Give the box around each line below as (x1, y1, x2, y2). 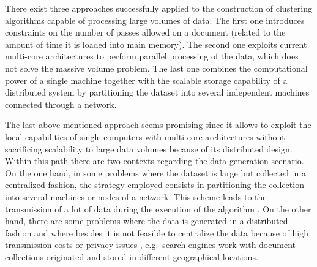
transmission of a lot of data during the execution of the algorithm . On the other (5, 202, 311, 215)
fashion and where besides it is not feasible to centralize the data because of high (5, 226, 308, 239)
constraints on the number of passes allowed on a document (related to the (5, 26, 286, 39)
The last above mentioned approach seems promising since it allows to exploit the (5, 118, 311, 131)
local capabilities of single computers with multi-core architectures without (5, 130, 285, 143)
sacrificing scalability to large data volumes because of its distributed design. (5, 142, 293, 155)
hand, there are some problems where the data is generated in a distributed (5, 214, 288, 227)
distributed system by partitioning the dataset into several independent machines (5, 86, 310, 99)
